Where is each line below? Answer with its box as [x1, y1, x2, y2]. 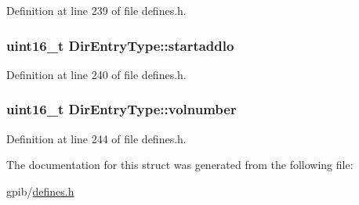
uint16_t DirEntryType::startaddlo [6, 35, 234, 55]
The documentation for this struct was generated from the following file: [6, 156, 354, 173]
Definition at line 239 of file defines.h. [6, 2, 187, 18]
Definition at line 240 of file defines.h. [6, 66, 187, 82]
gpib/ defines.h [6, 182, 74, 199]
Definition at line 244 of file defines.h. [6, 130, 187, 146]
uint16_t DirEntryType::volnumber [6, 99, 237, 119]
